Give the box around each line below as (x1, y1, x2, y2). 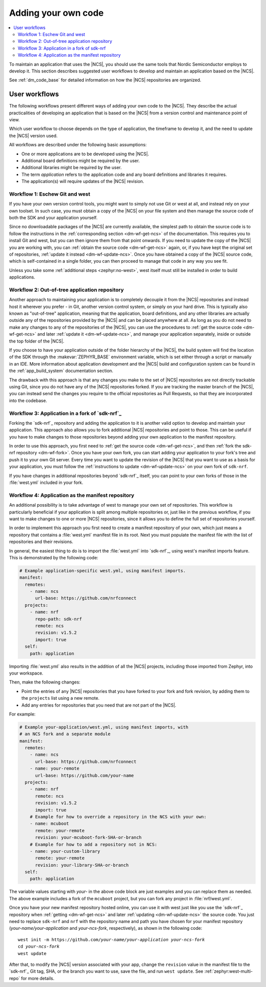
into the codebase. (9, 397, 47, 404)
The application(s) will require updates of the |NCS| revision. (21, 178, 144, 184)
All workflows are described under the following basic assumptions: (9, 142, 147, 148)
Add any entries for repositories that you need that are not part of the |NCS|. (21, 702, 177, 708)
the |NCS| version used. (9, 133, 58, 138)
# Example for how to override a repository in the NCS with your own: (30, 814, 207, 819)
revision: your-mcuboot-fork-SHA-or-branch (35, 835, 142, 840)
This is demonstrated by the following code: (9, 554, 99, 560)
